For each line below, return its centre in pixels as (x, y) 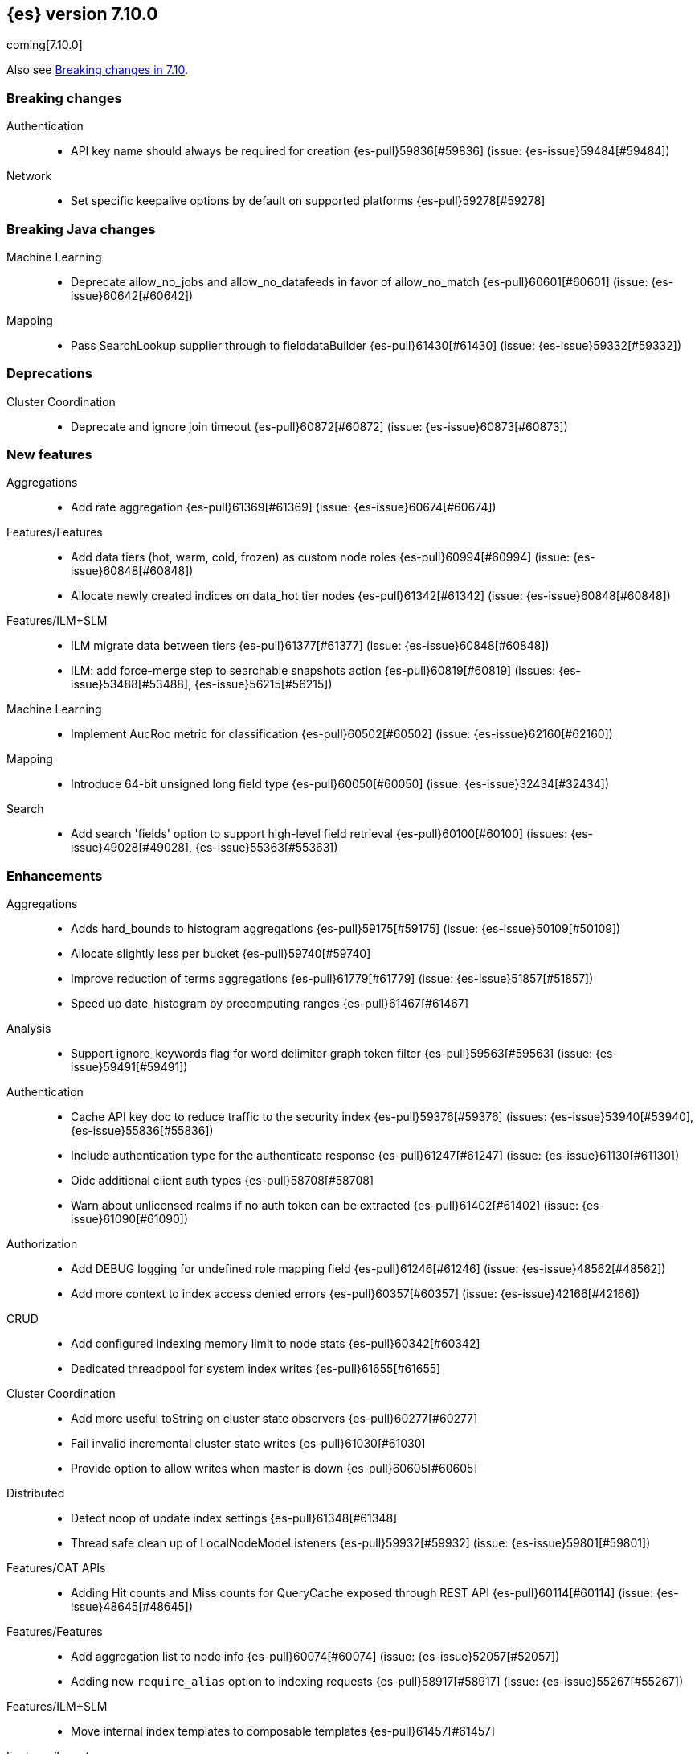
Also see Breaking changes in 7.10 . (97, 70)
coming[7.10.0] (45, 45)
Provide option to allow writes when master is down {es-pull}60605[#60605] (274, 1469)
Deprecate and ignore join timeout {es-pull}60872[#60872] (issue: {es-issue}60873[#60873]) (319, 426)
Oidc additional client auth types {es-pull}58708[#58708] (223, 1181)
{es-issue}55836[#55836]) (142, 1131)
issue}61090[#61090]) (130, 1219)
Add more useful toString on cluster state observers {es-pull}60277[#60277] (274, 1419)
